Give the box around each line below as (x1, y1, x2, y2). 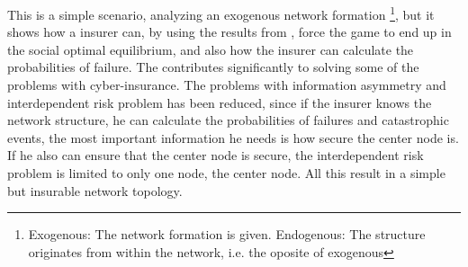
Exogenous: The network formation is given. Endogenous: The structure (28, 225, 426, 244)
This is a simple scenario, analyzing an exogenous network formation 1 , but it (7, 3, 435, 23)
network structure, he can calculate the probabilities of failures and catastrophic (7, 111, 449, 129)
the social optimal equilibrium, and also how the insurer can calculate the (7, 40, 414, 58)
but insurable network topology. (7, 181, 183, 200)
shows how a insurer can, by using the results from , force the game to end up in (7, 22, 452, 41)
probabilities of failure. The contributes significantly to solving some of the (7, 58, 419, 76)
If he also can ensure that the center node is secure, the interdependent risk (7, 146, 424, 165)
